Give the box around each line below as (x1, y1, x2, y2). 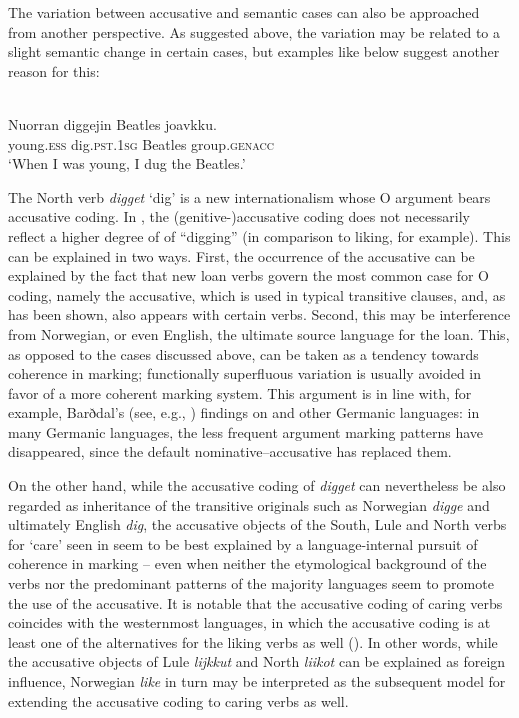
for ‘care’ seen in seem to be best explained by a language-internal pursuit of (8, 533, 478, 554)
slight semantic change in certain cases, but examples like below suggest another (8, 41, 500, 62)
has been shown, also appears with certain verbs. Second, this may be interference (8, 304, 511, 325)
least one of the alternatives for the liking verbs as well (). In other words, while (8, 631, 498, 652)
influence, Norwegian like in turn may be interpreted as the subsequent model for (8, 671, 506, 691)
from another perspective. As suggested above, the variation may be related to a (8, 21, 501, 42)
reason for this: (8, 60, 100, 81)
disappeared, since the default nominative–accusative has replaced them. (8, 441, 452, 462)
